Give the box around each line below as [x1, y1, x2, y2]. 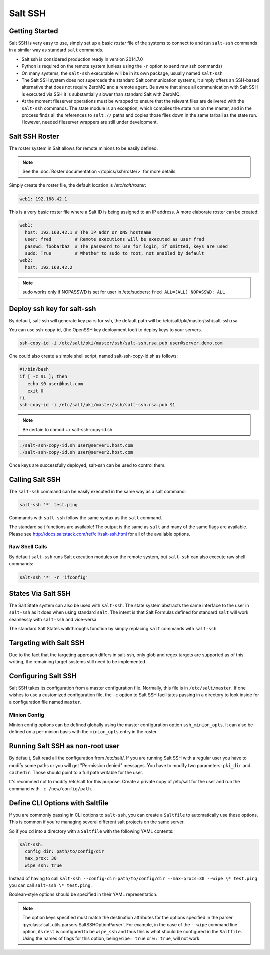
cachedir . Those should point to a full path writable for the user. [9, 770, 143, 776]
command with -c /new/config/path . [9, 785, 92, 792]
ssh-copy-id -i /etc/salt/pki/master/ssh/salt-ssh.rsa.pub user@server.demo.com [19, 340, 223, 346]
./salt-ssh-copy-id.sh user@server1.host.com [19, 442, 133, 448]
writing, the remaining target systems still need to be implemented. [9, 659, 147, 665]
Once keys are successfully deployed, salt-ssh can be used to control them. [9, 462, 166, 468]
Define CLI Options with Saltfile [9, 799, 108, 807]
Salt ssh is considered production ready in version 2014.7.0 [21, 56, 143, 62]
